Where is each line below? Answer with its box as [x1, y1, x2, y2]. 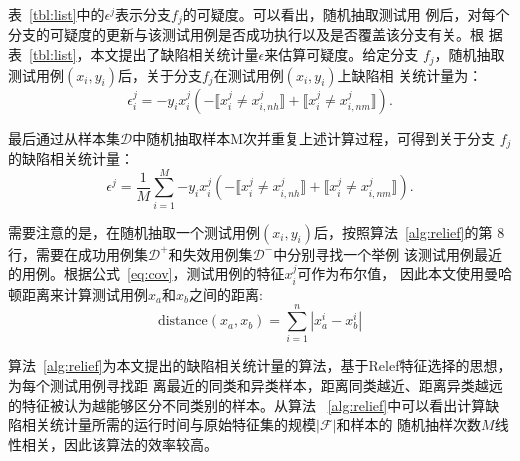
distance [157, 314, 208, 329]
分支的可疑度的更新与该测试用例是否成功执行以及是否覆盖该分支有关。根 [8, 24, 484, 45]
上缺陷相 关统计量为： [337, 64, 483, 85]
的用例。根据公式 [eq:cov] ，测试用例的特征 [8, 263, 285, 284]
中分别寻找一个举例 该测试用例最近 [273, 243, 502, 264]
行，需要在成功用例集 [8, 243, 148, 264]
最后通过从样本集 [8, 127, 120, 148]
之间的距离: [188, 283, 263, 304]
